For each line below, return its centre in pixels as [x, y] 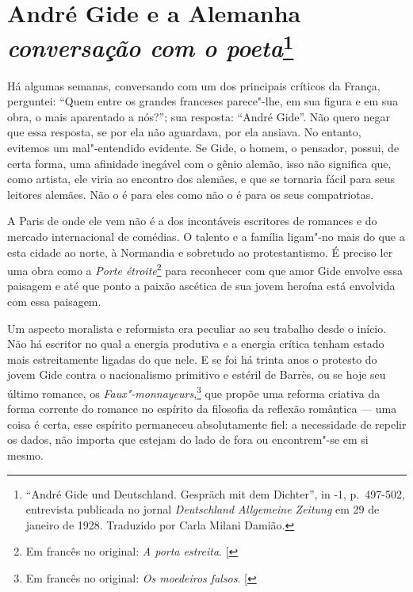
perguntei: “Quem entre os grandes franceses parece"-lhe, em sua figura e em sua [203, 101]
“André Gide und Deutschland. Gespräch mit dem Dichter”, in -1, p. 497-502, [215, 493]
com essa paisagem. [54, 302]
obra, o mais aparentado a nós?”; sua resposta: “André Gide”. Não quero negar [199, 116]
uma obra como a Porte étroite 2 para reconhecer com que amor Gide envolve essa [205, 269]
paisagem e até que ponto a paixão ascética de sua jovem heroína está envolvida [201, 286]
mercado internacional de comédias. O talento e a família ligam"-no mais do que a [206, 236]
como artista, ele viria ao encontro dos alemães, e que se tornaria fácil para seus [201, 179]
